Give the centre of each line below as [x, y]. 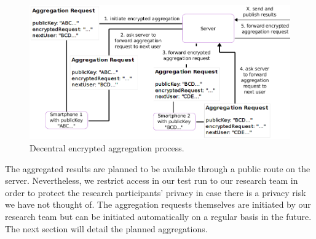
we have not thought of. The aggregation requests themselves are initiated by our [158, 204]
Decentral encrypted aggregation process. [107, 148]
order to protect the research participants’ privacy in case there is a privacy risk [156, 192]
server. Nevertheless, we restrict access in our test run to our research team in [152, 180]
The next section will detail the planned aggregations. [106, 228]
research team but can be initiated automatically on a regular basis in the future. [158, 216]
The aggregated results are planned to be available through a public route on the [158, 168]
